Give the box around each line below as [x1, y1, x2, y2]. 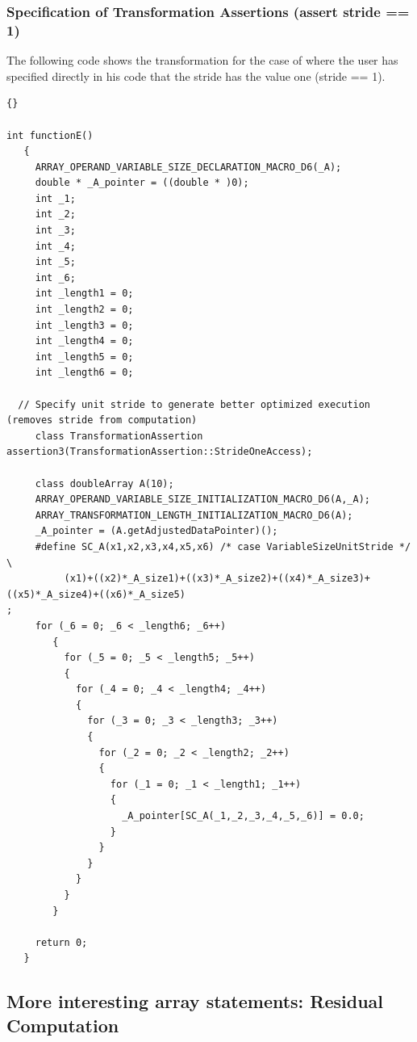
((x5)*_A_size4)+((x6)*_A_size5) [6, 588, 186, 600]
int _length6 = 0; [35, 367, 134, 379]
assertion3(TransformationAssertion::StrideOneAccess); [6, 446, 313, 458]
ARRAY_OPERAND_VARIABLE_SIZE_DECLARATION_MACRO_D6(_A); [35, 161, 342, 173]
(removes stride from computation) [6, 414, 198, 426]
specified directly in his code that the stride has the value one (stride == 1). [6, 67, 386, 84]
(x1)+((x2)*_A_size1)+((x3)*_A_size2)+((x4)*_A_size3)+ [64, 573, 371, 585]
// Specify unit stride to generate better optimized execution [18, 398, 371, 410]
